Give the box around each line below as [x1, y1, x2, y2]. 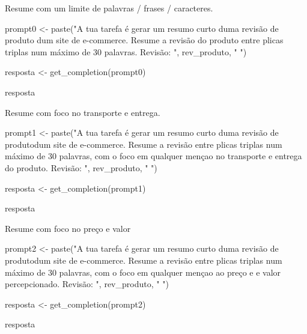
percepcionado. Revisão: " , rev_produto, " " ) [5, 278, 169, 290]
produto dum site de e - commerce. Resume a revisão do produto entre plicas [5, 34, 284, 46]
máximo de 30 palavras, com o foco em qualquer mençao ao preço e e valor [5, 266, 281, 278]
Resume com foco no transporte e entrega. [5, 106, 160, 118]
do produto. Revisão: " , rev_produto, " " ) [5, 161, 157, 174]
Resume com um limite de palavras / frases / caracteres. [5, 2, 213, 14]
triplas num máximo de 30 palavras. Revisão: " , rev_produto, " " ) [5, 45, 247, 58]
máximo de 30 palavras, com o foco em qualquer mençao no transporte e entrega [5, 150, 302, 162]
